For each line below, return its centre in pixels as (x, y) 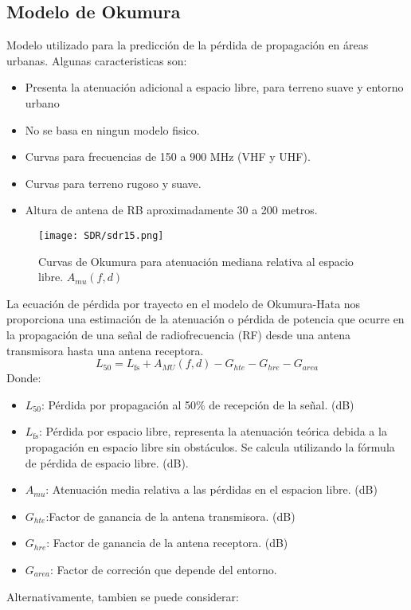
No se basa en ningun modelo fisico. (112, 129)
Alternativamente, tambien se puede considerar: (123, 596)
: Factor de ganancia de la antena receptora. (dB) (167, 543)
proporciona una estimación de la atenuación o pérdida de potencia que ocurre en (205, 319)
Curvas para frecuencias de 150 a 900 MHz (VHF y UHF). (168, 156)
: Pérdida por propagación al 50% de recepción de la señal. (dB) (198, 404)
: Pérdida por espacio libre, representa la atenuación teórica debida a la (213, 431)
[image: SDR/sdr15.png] (101, 235)
